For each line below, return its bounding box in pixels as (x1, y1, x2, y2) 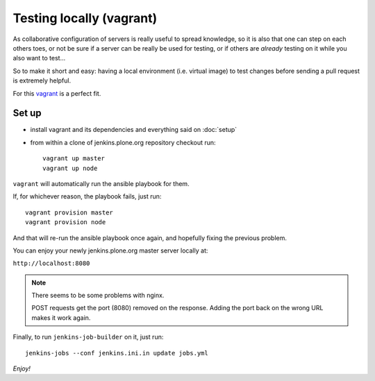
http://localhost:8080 (12, 260, 90, 267)
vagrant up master (42, 155, 106, 162)
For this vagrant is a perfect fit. (12, 89, 101, 97)
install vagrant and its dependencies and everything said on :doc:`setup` (30, 126, 237, 134)
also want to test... (12, 54, 66, 62)
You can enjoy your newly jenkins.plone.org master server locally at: (12, 246, 208, 255)
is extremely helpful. (12, 76, 72, 85)
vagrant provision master (25, 208, 114, 217)
